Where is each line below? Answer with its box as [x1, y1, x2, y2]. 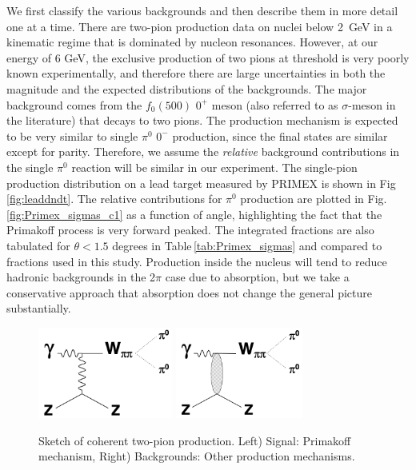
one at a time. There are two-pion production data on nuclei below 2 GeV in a [6, 18, 393, 34]
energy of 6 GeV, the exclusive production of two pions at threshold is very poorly [6, 49, 410, 66]
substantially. [6, 300, 71, 317]
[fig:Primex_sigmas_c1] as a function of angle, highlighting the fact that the [6, 205, 382, 222]
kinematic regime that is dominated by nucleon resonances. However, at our [6, 34, 378, 50]
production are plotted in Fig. [240, 190, 387, 207]
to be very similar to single [6, 127, 138, 144]
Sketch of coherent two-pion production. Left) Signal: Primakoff [38, 432, 351, 448]
